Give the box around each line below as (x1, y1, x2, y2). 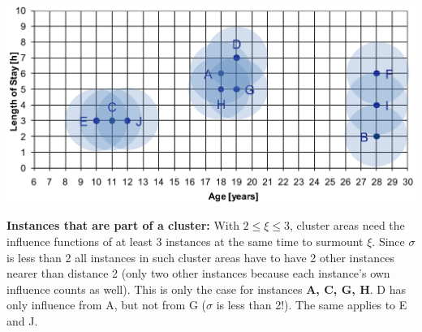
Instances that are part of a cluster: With (6, 217, 239, 234)
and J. (6, 313, 38, 330)
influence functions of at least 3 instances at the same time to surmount (6, 233, 364, 250)
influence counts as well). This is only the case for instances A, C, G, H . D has (6, 280, 406, 297)
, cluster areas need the (290, 217, 405, 234)
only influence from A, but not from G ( (6, 296, 206, 313)
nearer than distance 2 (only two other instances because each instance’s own (6, 265, 390, 282)
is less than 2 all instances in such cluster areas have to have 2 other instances (6, 248, 394, 265)
